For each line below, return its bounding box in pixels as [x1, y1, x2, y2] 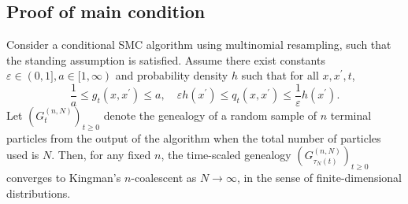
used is [6, 147, 39, 163]
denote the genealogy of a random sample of [103, 107, 317, 124]
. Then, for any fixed [51, 147, 151, 163]
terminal [330, 107, 372, 124]
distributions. [6, 184, 71, 201]
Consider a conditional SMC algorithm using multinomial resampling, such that [6, 36, 391, 53]
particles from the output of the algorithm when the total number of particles [6, 129, 381, 146]
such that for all [241, 67, 319, 83]
